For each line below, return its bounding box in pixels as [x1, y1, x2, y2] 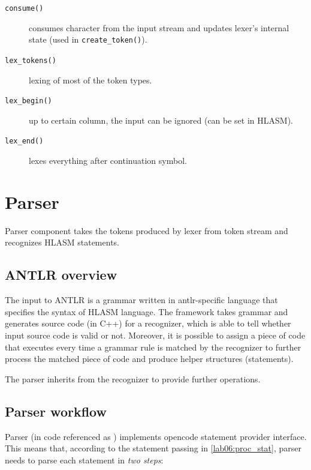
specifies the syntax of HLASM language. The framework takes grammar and [5, 305, 288, 318]
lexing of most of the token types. [29, 73, 152, 86]
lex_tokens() [5, 56, 56, 65]
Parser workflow [5, 402, 107, 420]
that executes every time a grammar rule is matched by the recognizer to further [5, 340, 301, 353]
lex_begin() [5, 97, 52, 106]
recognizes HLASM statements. [5, 236, 119, 249]
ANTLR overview [5, 265, 117, 284]
